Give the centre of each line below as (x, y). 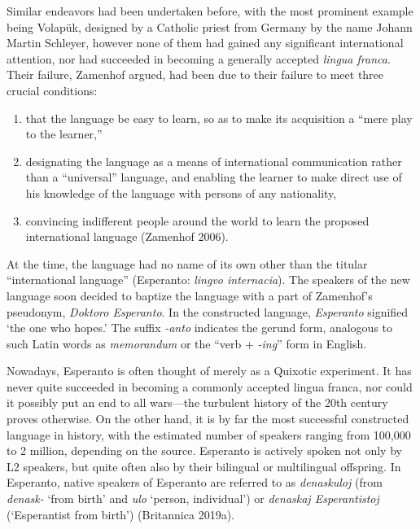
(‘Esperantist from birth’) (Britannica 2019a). (120, 514)
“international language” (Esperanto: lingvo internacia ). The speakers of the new (208, 280)
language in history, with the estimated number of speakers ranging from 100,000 (209, 434)
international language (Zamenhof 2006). (127, 236)
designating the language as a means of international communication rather (214, 161)
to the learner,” (64, 134)
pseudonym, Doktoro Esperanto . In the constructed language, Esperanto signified (208, 311)
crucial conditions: (52, 90)
